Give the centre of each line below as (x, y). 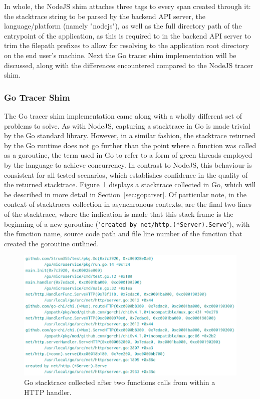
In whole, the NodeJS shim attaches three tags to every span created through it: (127, 6)
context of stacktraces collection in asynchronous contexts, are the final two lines (128, 204)
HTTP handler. (48, 392)
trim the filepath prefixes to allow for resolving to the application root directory (126, 45)
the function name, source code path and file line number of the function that (123, 234)
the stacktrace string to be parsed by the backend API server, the (105, 16)
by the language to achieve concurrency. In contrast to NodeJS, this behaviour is (128, 164)
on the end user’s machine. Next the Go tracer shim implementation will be (120, 55)
